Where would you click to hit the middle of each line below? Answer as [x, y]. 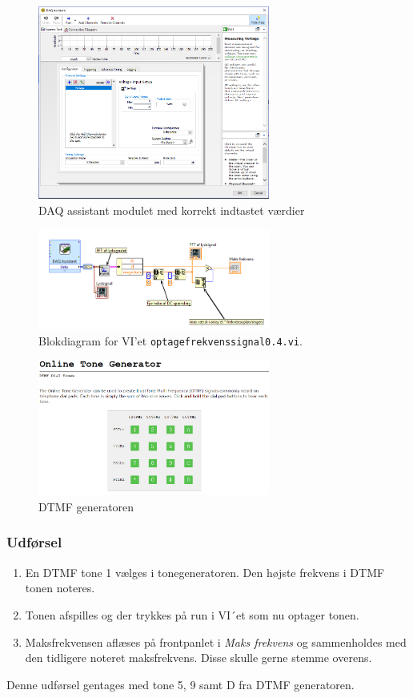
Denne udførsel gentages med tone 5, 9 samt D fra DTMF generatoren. [180, 684]
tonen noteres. [60, 588]
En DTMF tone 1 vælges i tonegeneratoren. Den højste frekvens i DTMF [205, 572]
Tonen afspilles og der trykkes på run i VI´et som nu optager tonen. [192, 614]
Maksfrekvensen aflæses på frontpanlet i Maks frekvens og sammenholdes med [216, 642]
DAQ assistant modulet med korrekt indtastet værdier [172, 210]
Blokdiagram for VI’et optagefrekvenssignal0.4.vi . [170, 340]
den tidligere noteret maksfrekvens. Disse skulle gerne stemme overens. [198, 658]
